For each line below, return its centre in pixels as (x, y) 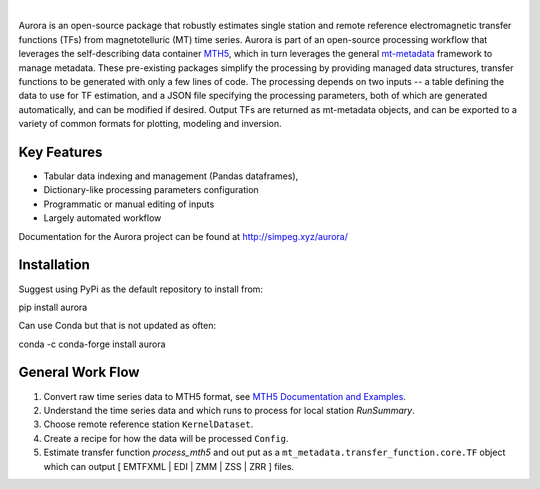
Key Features (60, 151)
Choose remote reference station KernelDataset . (148, 424)
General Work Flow (79, 372)
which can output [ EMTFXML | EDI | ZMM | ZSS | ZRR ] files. (169, 466)
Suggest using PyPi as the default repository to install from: (141, 289)
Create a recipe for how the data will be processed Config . (166, 438)
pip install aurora (53, 307)
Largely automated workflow (102, 218)
